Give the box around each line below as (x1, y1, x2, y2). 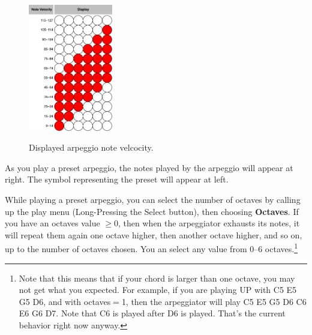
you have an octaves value (5, 217, 100, 229)
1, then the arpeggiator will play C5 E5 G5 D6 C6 (121, 295, 307, 307)
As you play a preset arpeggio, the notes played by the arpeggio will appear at (5, 161, 293, 174)
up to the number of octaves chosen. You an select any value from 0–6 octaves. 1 (5, 241, 298, 255)
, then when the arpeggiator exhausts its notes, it (118, 217, 300, 229)
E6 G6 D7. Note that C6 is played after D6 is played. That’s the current (19, 307, 286, 319)
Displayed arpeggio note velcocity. (29, 141, 154, 154)
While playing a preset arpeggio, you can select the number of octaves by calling (5, 193, 301, 206)
